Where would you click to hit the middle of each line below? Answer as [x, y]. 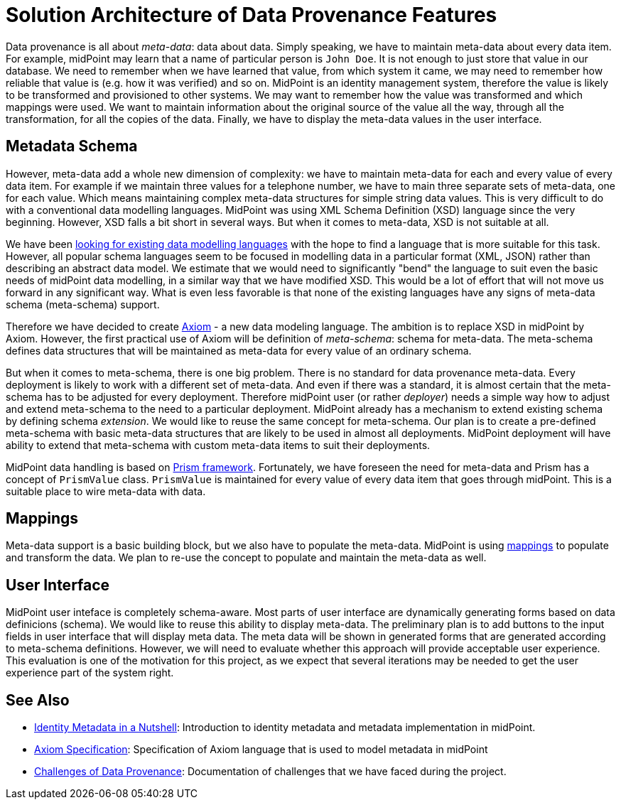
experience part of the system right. [90, 673]
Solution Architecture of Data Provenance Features [252, 15]
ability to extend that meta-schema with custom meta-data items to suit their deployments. [218, 445]
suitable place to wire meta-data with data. [106, 491]
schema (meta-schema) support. [83, 304]
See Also [38, 700]
